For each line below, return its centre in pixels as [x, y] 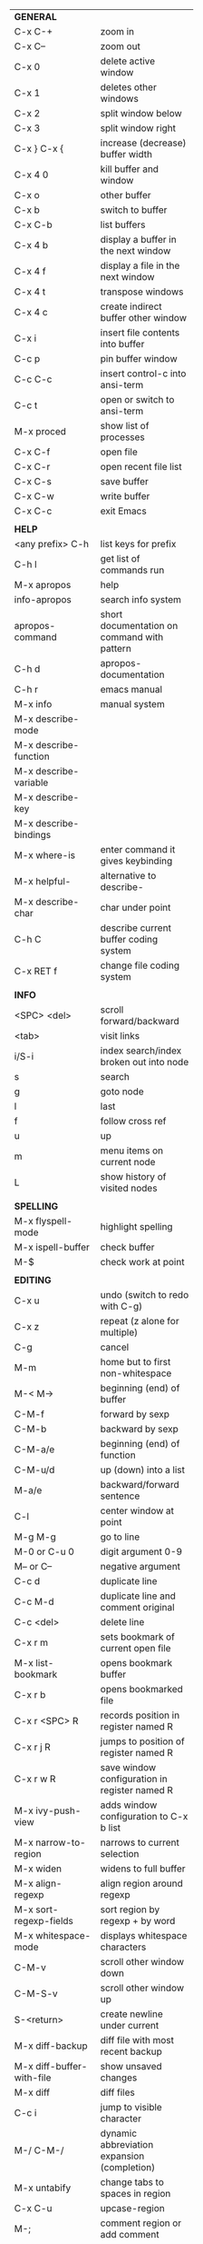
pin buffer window [139, 359]
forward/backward [140, 1021]
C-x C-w [34, 496]
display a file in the [140, 265]
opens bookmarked [141, 1689]
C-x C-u [33, 2208]
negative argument [140, 1566]
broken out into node [145, 1062]
